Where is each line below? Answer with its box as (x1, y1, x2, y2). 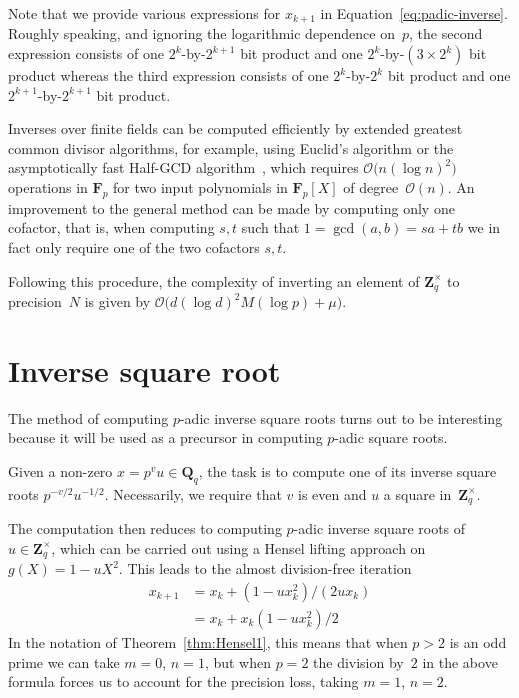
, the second (409, 23, 483, 44)
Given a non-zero (8, 460, 113, 481)
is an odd (449, 631, 507, 652)
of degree (343, 177, 399, 198)
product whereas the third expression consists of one (8, 65, 329, 86)
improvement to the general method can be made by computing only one (8, 197, 455, 218)
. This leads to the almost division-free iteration (118, 558, 412, 579)
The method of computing (8, 407, 169, 428)
